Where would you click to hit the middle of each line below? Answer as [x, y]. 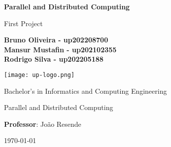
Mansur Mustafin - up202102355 [60, 49]
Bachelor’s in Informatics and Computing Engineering [85, 91]
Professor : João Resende [43, 124]
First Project [23, 23]
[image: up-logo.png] [39, 75]
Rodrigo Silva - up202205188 [54, 59]
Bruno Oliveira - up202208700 [56, 40]
